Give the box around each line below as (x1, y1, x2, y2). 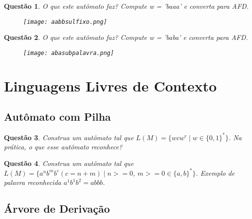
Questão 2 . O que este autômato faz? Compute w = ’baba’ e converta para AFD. (4, 32, 248, 42)
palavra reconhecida (4, 177, 61, 187)
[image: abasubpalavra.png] (23, 49, 114, 56)
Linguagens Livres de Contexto (4, 75, 217, 95)
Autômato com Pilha (4, 109, 111, 124)
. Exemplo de (196, 167, 235, 178)
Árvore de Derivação (4, 201, 110, 216)
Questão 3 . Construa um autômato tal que (4, 132, 134, 142)
